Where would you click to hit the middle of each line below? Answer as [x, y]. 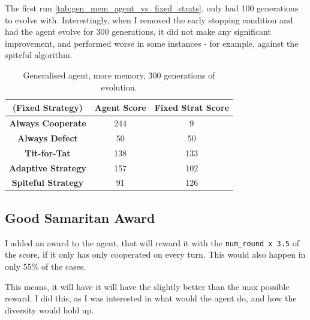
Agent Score [120, 108]
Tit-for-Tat [48, 153]
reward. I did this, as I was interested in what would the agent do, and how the [151, 298]
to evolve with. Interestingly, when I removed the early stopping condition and [149, 19]
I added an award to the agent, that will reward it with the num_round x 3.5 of [152, 242]
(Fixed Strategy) [47, 108]
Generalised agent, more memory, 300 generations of [119, 75]
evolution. [119, 87]
